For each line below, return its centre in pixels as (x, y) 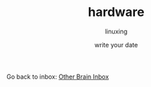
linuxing (116, 31)
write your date (116, 45)
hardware (116, 12)
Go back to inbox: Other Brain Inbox (58, 77)
